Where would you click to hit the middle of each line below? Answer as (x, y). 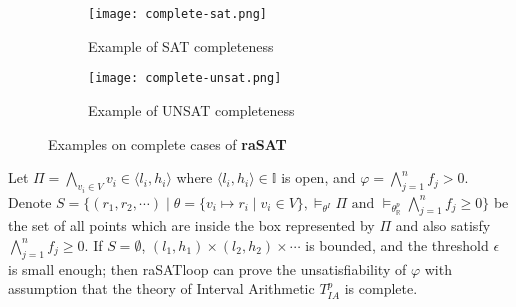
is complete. (381, 288)
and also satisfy (443, 225)
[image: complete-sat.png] (177, 14)
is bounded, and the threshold (397, 244)
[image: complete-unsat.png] (185, 78)
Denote (30, 201)
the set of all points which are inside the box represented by (191, 225)
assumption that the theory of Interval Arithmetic (161, 288)
